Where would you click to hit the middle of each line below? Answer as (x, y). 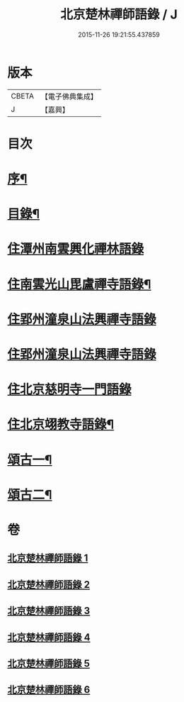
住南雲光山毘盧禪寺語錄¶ (79, 284)
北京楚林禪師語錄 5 (49, 663)
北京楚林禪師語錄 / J (119, 15)
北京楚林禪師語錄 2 (49, 585)
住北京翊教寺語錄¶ (61, 424)
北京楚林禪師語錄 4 (49, 637)
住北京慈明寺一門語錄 (70, 390)
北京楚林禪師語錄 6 (49, 690)
